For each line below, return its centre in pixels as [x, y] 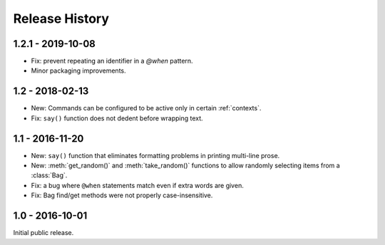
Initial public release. [43, 233]
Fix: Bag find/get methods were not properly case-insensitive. [122, 195]
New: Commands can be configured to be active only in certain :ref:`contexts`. [146, 108]
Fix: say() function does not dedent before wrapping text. [117, 118]
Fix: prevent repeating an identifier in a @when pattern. [112, 61]
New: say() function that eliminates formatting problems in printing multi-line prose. [155, 155]
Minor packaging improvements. [78, 71]
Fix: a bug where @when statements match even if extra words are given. [137, 185]
